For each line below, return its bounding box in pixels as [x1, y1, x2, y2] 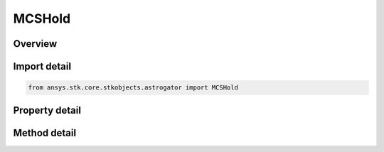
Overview [13, 38, 58, 50]
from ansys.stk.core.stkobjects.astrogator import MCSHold [28, 84, 238, 92]
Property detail [13, 104, 82, 116]
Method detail [13, 126, 77, 139]
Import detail [13, 60, 71, 72]
